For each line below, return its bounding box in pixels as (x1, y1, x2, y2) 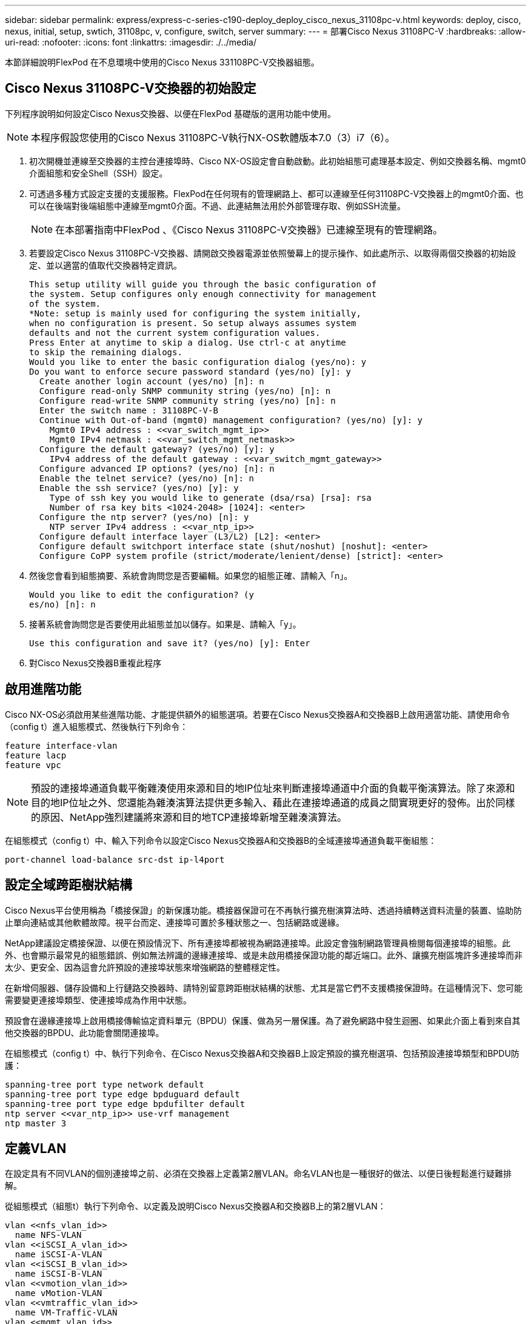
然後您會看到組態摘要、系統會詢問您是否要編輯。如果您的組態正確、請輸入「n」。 (29, 570, 353, 581)
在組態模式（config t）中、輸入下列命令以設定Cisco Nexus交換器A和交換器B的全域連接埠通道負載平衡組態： (5, 835, 437, 846)
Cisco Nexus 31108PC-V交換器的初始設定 (5, 81, 256, 96)
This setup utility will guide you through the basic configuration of (29, 279, 377, 289)
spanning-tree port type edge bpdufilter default (5, 1098, 245, 1109)
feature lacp (5, 750, 67, 760)
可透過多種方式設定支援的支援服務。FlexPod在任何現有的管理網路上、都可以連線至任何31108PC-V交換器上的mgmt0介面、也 (29, 188, 524, 199)
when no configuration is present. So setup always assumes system (29, 318, 356, 328)
